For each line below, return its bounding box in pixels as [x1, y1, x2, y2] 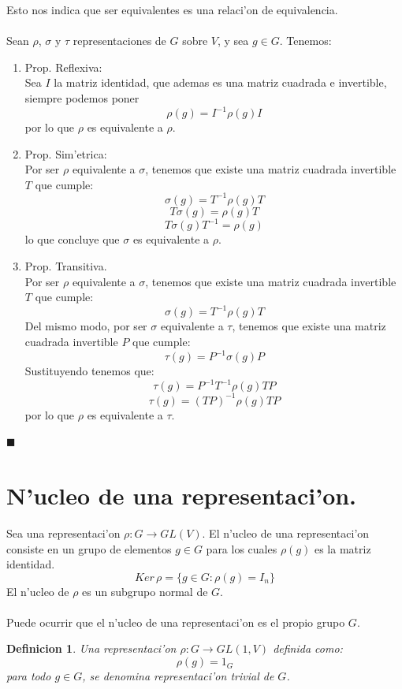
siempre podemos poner [24, 89, 140, 106]
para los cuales [206, 540, 277, 557]
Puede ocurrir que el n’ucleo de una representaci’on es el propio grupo [6, 613, 345, 630]
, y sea [218, 32, 249, 49]
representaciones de [73, 32, 166, 49]
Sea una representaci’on [6, 524, 121, 541]
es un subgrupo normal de [82, 583, 208, 599]
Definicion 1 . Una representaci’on [6, 640, 177, 657]
